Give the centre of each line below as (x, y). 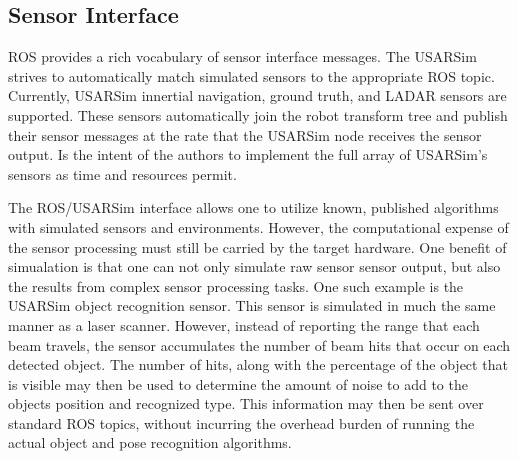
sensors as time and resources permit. (122, 173)
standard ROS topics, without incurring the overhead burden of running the (241, 422)
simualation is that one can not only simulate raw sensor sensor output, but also (254, 266)
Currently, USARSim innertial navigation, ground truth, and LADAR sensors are (257, 95)
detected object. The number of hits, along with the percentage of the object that (258, 364)
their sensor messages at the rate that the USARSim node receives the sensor (245, 134)
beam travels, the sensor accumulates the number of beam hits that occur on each (259, 344)
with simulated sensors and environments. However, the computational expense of (258, 226)
